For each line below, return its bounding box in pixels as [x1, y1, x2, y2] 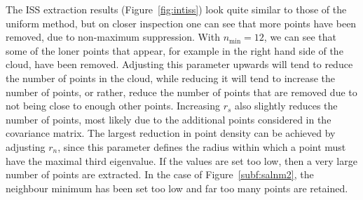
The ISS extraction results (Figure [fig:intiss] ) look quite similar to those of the [6, 2, 347, 16]
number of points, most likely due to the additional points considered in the [6, 112, 331, 126]
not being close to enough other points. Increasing [6, 98, 220, 113]
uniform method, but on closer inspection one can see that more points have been [6, 15, 357, 30]
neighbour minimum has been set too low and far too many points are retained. [6, 180, 348, 195]
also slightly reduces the [235, 98, 338, 113]
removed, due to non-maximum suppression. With [6, 29, 220, 44]
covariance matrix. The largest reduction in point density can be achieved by [6, 126, 336, 140]
